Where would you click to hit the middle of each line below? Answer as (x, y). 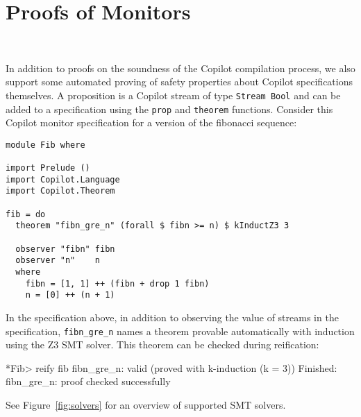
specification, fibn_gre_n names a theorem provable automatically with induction (180, 331)
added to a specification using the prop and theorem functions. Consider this (169, 109)
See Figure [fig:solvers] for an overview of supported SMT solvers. (146, 405)
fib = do (26, 214)
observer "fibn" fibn (65, 249)
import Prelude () (48, 168)
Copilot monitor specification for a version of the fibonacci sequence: (151, 122)
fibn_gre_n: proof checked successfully (88, 381)
